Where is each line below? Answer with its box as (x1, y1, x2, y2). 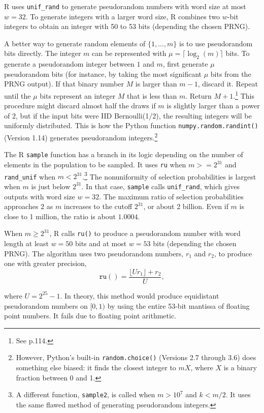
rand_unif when (4, 171, 55, 182)
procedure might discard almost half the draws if (4, 100, 156, 111)
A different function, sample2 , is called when (16, 389, 155, 400)
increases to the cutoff (63, 201, 133, 212)
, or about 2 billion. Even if (143, 201, 228, 212)
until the (4, 90, 31, 101)
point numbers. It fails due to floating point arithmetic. (4, 310, 176, 321)
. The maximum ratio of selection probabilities (99, 191, 244, 201)
